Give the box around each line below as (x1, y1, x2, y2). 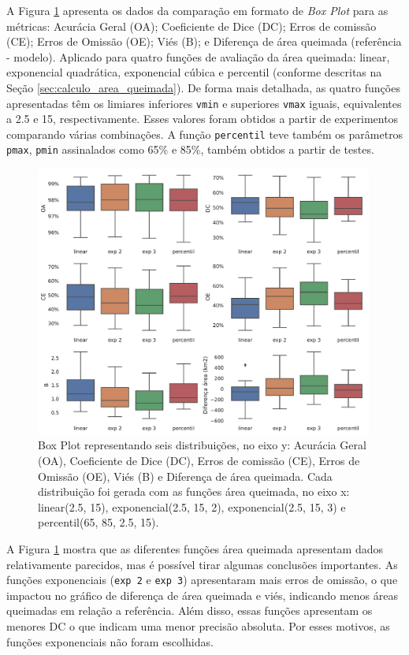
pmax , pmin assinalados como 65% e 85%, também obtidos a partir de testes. (6, 141, 374, 158)
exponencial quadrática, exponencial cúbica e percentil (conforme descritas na (6, 64, 382, 80)
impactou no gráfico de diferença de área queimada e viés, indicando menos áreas (6, 586, 398, 603)
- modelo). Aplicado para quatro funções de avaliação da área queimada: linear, (6, 48, 390, 65)
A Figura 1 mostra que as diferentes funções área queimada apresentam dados (6, 541, 383, 557)
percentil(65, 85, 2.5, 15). (38, 514, 159, 530)
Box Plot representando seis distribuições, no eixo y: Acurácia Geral (38, 437, 366, 453)
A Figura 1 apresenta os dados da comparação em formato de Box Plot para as (6, 2, 389, 18)
